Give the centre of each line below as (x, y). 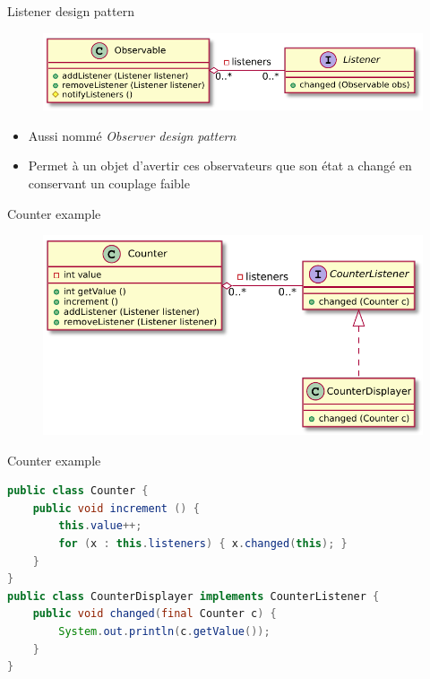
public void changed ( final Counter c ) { (155, 614)
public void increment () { (116, 508)
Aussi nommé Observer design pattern (132, 135)
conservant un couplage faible (109, 183)
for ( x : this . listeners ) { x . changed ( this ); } (203, 543)
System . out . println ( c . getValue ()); (164, 631)
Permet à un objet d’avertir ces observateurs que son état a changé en (220, 165)
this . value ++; (100, 526)
